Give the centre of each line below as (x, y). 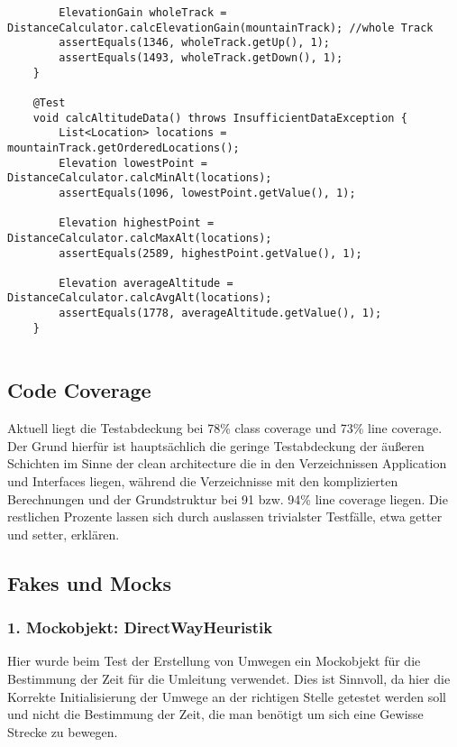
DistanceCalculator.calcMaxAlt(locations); (140, 238)
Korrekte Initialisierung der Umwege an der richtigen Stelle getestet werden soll (227, 696)
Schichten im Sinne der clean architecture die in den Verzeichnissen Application (227, 463)
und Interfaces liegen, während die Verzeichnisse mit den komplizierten (203, 481)
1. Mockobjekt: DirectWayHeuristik (140, 627)
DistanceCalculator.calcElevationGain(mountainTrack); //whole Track (220, 28)
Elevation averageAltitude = (146, 283)
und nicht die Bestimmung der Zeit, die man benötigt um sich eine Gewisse (215, 714)
